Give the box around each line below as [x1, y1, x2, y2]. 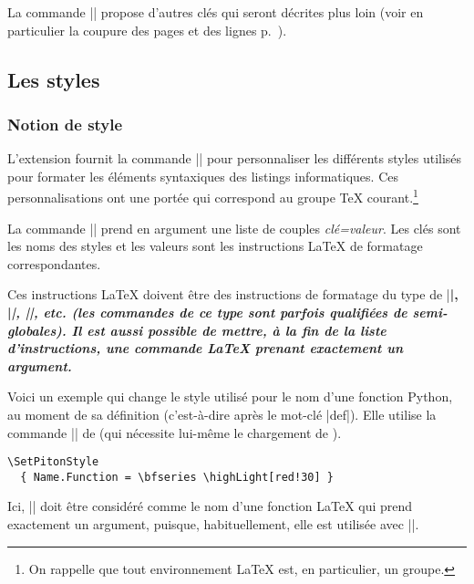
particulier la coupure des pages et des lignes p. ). [7, 20, 287, 39]
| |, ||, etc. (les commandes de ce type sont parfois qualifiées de [7, 303, 407, 321]
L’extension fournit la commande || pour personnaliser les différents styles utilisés [7, 149, 462, 168]
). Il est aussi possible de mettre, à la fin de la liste [56, 320, 386, 339]
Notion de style [7, 112, 123, 135]
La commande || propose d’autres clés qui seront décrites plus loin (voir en [7, 3, 424, 21]
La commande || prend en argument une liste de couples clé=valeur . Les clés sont [7, 218, 461, 237]
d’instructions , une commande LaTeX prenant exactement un [7, 339, 404, 358]
